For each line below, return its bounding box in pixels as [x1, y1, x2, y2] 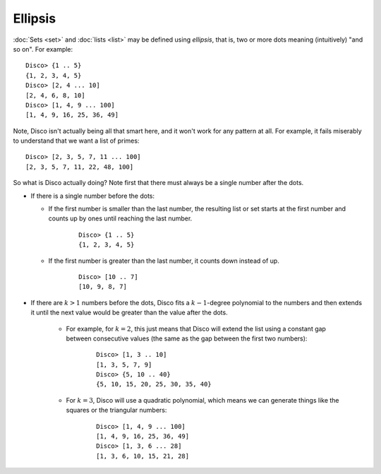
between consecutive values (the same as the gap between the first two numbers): [66, 334, 308, 343]
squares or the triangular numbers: [66, 406, 167, 415]
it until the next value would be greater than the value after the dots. [30, 308, 229, 317]
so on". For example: [13, 45, 73, 53]
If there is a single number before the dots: [30, 191, 155, 200]
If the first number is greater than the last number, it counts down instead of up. [48, 256, 280, 265]
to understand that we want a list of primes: [13, 136, 140, 145]
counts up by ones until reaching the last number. [48, 214, 193, 223]
